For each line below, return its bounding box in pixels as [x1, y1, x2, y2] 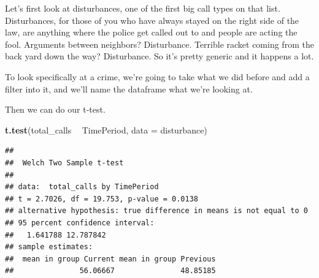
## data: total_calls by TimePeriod [5, 182, 159, 192]
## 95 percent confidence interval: [5, 218, 155, 227]
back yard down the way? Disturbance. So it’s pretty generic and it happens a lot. [5, 50, 314, 62]
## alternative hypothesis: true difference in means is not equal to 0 [5, 206, 308, 216]
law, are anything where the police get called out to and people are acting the [5, 26, 298, 39]
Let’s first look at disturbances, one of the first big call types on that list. [5, 2, 280, 14]
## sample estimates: [5, 242, 93, 252]
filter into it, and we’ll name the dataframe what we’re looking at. [5, 82, 253, 95]
